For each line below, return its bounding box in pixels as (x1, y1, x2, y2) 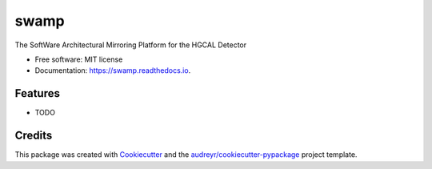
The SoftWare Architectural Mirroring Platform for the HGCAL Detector (14, 40, 247, 50)
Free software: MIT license (34, 54, 123, 64)
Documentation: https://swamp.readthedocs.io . (34, 66, 191, 75)
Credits (14, 129, 53, 143)
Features (14, 87, 60, 100)
